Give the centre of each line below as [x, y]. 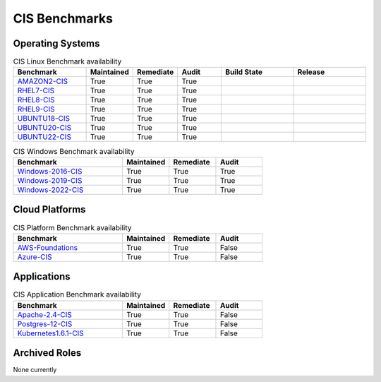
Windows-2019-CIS [50, 180]
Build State [244, 72]
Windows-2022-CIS [50, 189]
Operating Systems [56, 43]
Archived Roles [47, 353]
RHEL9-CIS [36, 109]
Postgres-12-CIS [45, 323]
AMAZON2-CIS [43, 81]
